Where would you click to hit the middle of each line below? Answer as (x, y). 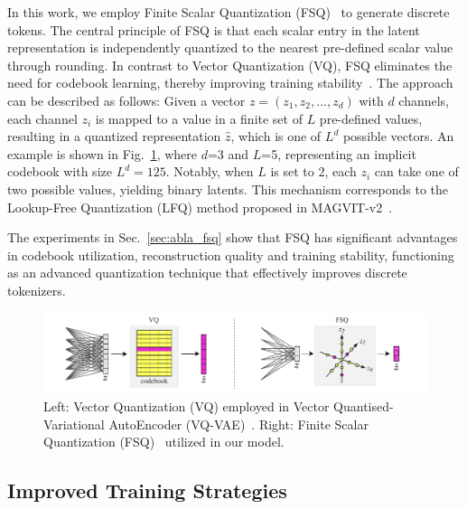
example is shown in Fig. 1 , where (102, 153)
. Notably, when (210, 171)
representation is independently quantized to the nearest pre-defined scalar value (230, 47)
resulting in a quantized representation (114, 136)
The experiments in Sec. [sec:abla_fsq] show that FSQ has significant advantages (233, 237)
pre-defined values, (371, 118)
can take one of (416, 171)
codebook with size (60, 171)
